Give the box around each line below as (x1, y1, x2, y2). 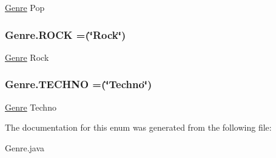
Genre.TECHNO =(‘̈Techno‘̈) (5, 77, 152, 92)
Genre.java (5, 141, 45, 154)
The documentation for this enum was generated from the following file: (5, 121, 272, 134)
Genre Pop (5, 1, 45, 13)
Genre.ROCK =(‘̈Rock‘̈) (5, 27, 126, 42)
